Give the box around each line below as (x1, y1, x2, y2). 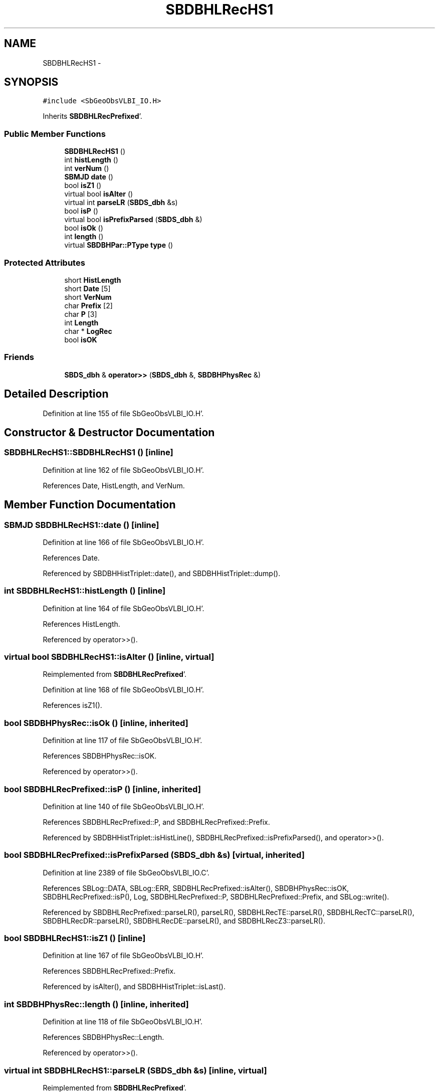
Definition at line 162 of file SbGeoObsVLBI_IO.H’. (43, 465, 204, 474)
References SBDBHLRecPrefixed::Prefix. (43, 967, 176, 976)
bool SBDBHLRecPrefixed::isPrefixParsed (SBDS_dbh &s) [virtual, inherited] (4, 850, 305, 860)
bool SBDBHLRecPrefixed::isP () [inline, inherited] (4, 784, 201, 794)
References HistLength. (43, 619, 120, 628)
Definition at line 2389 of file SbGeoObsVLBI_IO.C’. (43, 868, 209, 877)
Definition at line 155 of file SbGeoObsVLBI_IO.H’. (43, 409, 204, 418)
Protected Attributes (4, 257, 85, 268)
